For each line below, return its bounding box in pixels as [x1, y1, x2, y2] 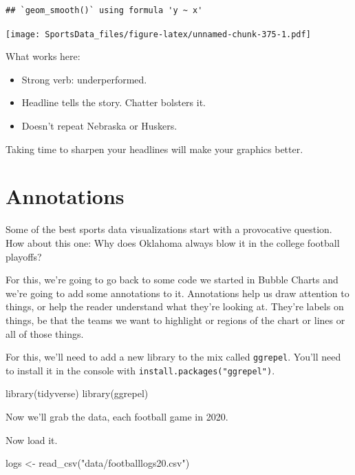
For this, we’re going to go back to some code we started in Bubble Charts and [6, 272, 338, 287]
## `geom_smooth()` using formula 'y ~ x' [6, 6, 203, 15]
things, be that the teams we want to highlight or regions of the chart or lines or [6, 312, 345, 327]
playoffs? [6, 249, 42, 263]
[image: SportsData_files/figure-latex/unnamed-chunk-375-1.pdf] [6, 29, 311, 39]
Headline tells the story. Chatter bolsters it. [21, 95, 206, 110]
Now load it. [6, 432, 58, 447]
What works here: [6, 49, 80, 63]
